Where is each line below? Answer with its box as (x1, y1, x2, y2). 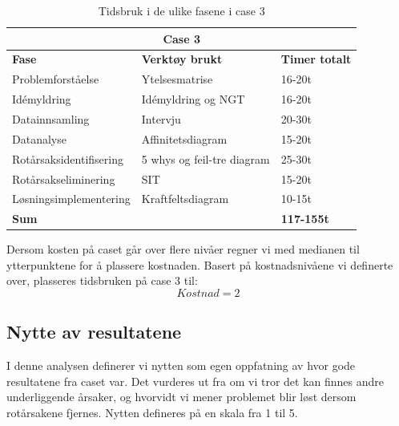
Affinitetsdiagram (141, 130, 228, 147)
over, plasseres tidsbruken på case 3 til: (6, 272, 198, 289)
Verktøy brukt (141, 51, 223, 67)
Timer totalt (280, 51, 352, 67)
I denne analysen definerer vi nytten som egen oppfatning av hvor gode (6, 357, 356, 374)
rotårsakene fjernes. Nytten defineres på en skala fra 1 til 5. (6, 404, 298, 421)
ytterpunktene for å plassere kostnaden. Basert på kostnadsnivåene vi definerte (6, 256, 393, 273)
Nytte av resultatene (6, 319, 182, 344)
